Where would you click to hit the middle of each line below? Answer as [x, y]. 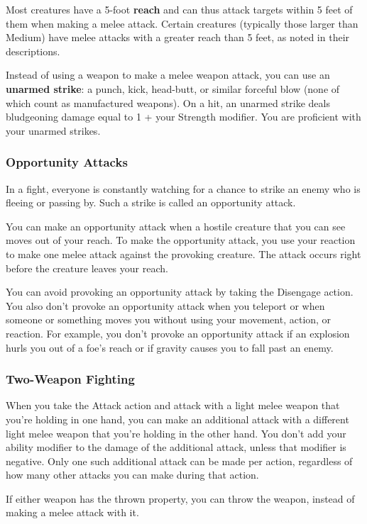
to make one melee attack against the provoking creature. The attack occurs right [183, 253]
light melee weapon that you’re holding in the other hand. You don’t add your [176, 433]
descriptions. [33, 51]
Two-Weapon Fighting [70, 379]
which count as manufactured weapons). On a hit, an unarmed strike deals [168, 102]
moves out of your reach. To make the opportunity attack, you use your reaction [181, 240]
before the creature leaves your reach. [87, 268]
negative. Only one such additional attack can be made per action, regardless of [179, 461]
